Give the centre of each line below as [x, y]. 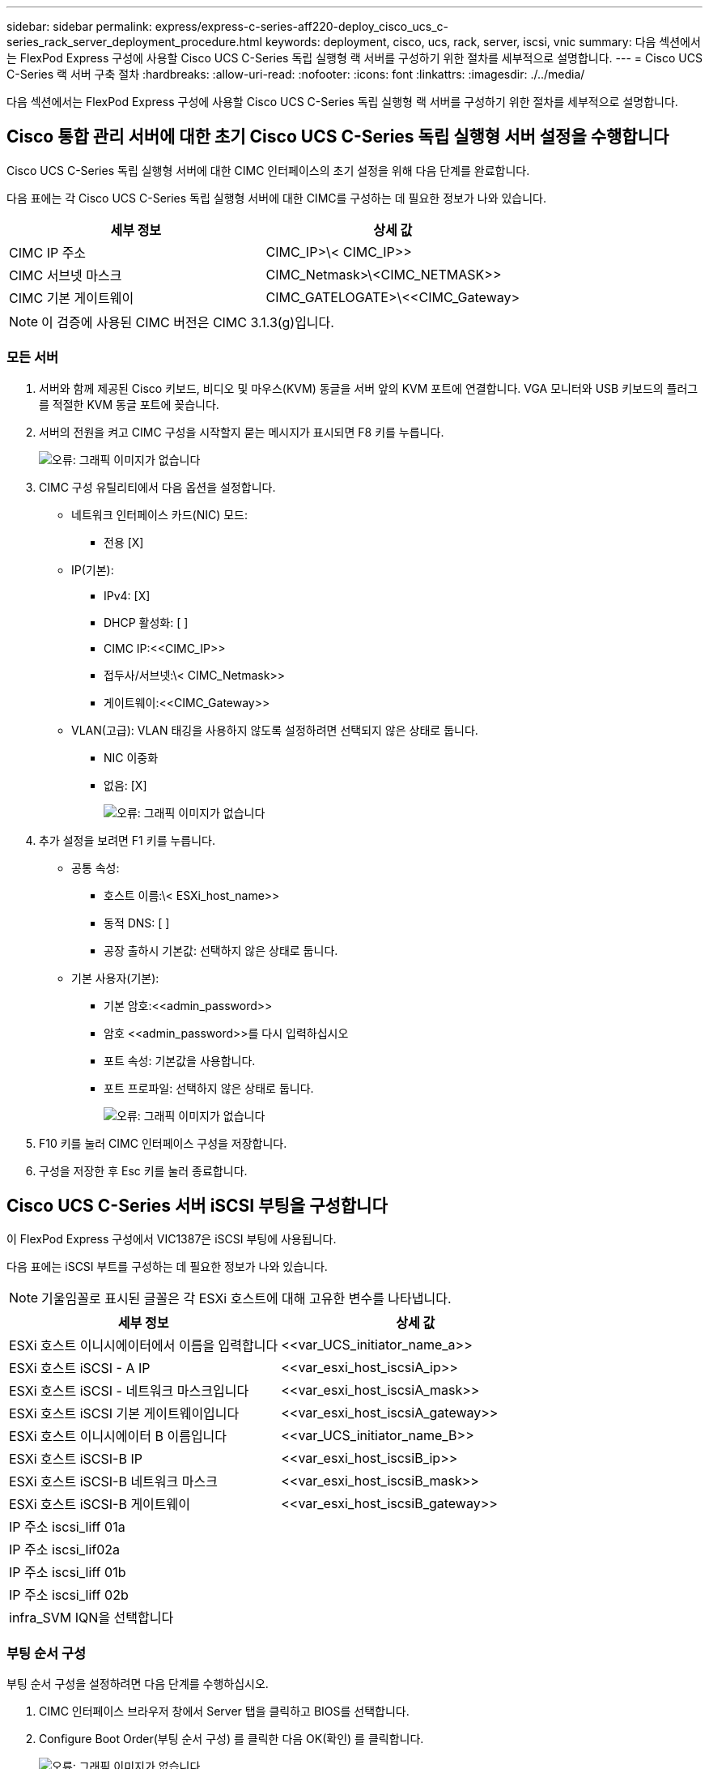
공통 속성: [96, 867]
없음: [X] [125, 785]
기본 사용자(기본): [115, 978]
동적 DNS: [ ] [137, 923]
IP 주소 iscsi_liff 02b [69, 1595]
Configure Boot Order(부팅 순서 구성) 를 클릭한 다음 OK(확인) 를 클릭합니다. [231, 1739]
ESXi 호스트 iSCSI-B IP [76, 1459]
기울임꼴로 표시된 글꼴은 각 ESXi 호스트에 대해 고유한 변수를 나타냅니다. [246, 1299]
